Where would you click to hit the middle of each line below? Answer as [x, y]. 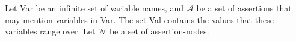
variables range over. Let [50, 31]
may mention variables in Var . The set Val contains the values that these [139, 19]
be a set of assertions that [244, 8]
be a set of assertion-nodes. [159, 31]
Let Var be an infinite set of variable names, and [94, 8]
